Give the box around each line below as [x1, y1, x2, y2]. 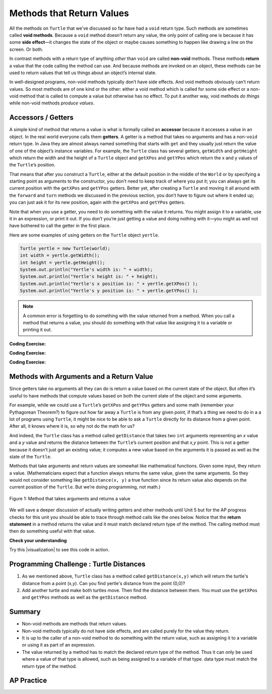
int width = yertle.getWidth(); [20, 253, 100, 258]
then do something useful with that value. [9, 528, 96, 534]
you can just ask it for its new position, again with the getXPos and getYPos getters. [9, 199, 185, 205]
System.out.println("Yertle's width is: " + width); [20, 266, 153, 272]
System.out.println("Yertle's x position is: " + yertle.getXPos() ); [20, 280, 198, 286]
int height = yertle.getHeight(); [20, 260, 105, 265]
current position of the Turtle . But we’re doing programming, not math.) [9, 484, 161, 490]
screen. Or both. [9, 46, 43, 52]
